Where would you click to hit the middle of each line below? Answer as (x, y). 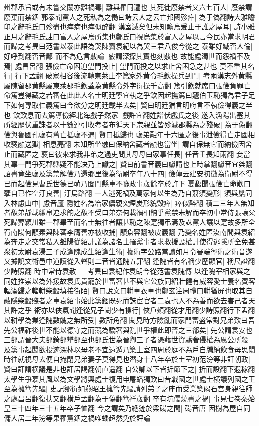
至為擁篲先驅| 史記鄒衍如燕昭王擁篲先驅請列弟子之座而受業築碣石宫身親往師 (128, 388)
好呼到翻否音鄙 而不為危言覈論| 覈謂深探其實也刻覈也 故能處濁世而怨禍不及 (127, 56)
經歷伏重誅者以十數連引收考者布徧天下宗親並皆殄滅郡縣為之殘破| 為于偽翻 (131, 124)
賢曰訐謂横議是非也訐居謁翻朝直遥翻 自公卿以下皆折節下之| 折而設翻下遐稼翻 (129, 368)
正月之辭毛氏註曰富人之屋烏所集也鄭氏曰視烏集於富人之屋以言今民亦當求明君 (129, 36)
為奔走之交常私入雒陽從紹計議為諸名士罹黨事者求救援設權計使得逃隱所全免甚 (129, 242)
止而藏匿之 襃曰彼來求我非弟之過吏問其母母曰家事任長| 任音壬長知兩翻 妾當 (127, 153)
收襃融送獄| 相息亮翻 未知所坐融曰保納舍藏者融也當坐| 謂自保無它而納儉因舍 (128, 144)
